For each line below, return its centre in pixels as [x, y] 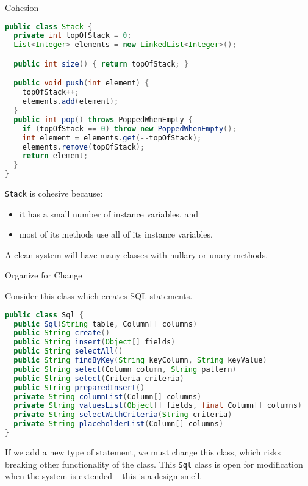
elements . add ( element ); [70, 102]
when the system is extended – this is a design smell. [104, 476]
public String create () [62, 333]
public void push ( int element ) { [81, 83]
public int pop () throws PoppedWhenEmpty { [103, 119]
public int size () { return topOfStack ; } [101, 64]
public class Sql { [44, 315]
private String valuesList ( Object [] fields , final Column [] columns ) [158, 406]
